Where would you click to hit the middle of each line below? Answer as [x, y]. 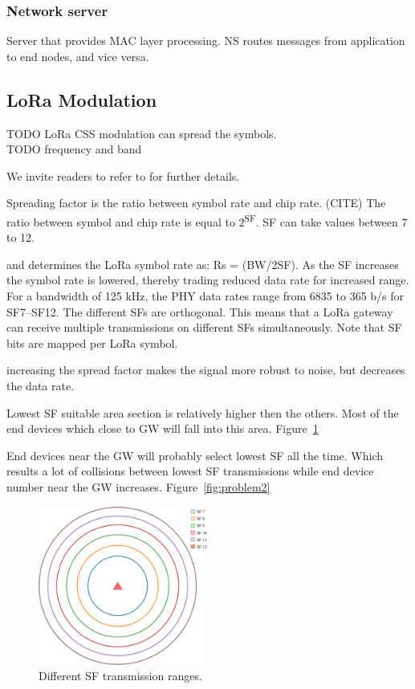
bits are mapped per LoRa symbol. [92, 342]
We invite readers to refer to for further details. [123, 175]
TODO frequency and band [74, 149]
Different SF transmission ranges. [120, 676]
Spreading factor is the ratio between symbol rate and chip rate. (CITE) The [196, 203]
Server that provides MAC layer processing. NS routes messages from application [206, 41]
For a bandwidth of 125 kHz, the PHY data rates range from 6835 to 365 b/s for [205, 296]
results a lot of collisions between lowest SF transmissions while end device [190, 471]
